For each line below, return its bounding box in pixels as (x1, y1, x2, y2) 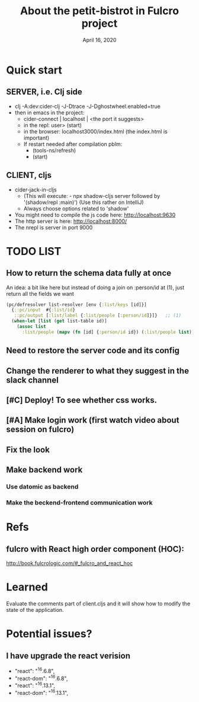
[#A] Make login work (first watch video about (6, 415, 179, 425)
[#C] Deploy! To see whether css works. (6, 395, 158, 405)
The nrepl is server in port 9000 (14, 224, 93, 231)
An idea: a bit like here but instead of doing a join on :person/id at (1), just (6, 283, 185, 291)
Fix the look (6, 445, 50, 455)
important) (23, 134, 50, 141)
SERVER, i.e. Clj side (6, 87, 83, 97)
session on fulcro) (6, 425, 75, 435)
